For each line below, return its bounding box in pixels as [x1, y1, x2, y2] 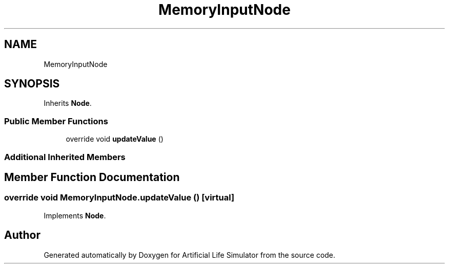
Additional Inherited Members [4, 151, 126, 162]
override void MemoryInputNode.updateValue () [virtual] [4, 192, 235, 203]
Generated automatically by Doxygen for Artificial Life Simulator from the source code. [44, 250, 336, 259]
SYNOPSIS [4, 77, 60, 91]
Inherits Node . [44, 99, 92, 108]
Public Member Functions [4, 116, 108, 126]
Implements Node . [44, 211, 106, 220]
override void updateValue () [66, 135, 164, 144]
